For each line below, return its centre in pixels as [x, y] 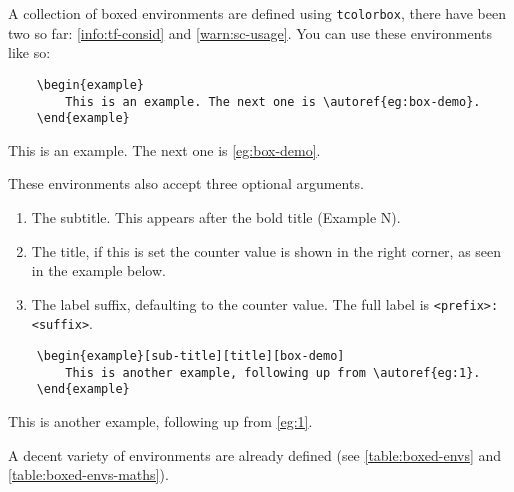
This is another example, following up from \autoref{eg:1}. [273, 372]
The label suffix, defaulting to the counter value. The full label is [230, 303]
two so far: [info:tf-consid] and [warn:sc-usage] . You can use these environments [250, 32]
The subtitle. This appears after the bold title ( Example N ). [216, 217]
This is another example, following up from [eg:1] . [160, 421]
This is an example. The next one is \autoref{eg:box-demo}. [273, 101]
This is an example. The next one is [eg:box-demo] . [164, 149]
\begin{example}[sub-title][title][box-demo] [190, 356]
